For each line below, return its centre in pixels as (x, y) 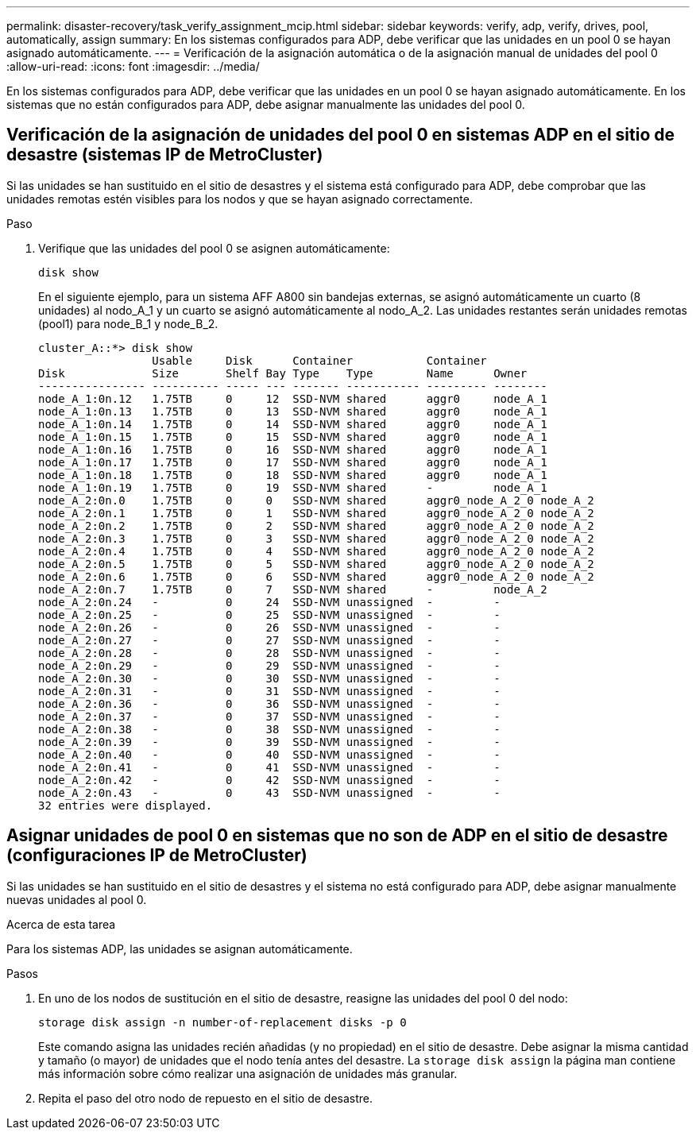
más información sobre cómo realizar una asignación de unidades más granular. (248, 1073)
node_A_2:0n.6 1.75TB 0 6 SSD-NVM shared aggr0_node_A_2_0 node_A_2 (316, 576)
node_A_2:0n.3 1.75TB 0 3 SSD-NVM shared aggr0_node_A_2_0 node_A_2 (316, 538)
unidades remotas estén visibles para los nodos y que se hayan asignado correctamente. (240, 199)
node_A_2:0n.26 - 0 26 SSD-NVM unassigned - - (269, 627)
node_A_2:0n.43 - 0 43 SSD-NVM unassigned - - (269, 792)
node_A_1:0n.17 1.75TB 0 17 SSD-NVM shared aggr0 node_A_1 (293, 462)
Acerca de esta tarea (61, 924)
